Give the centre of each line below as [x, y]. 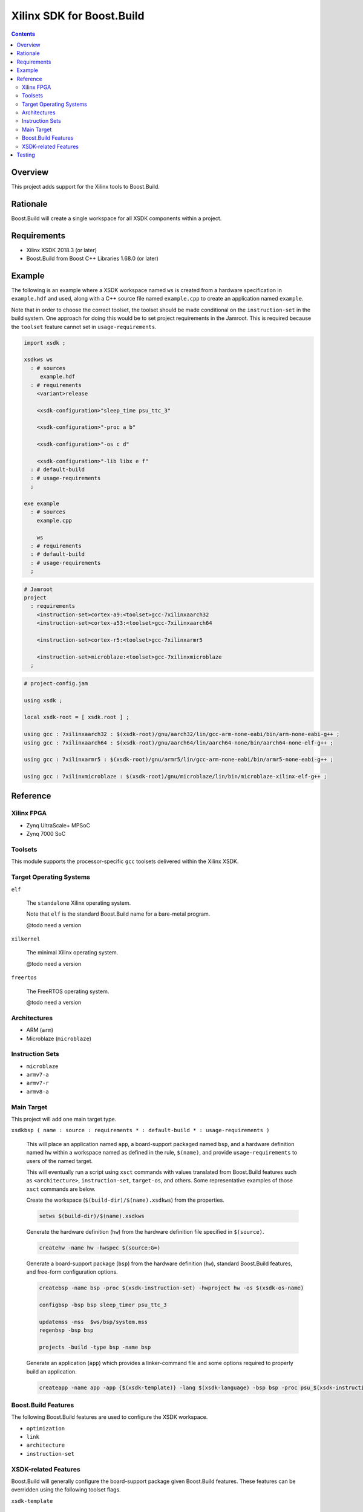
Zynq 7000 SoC [46, 834]
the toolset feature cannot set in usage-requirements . [84, 327]
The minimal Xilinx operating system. [72, 953]
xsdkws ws [38, 360]
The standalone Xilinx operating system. [79, 903]
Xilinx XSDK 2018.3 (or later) [61, 250]
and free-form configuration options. [72, 1272]
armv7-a [38, 1075]
